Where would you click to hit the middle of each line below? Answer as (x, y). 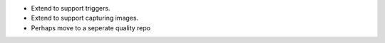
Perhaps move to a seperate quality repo (91, 27)
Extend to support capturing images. (85, 18)
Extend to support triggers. (71, 8)
